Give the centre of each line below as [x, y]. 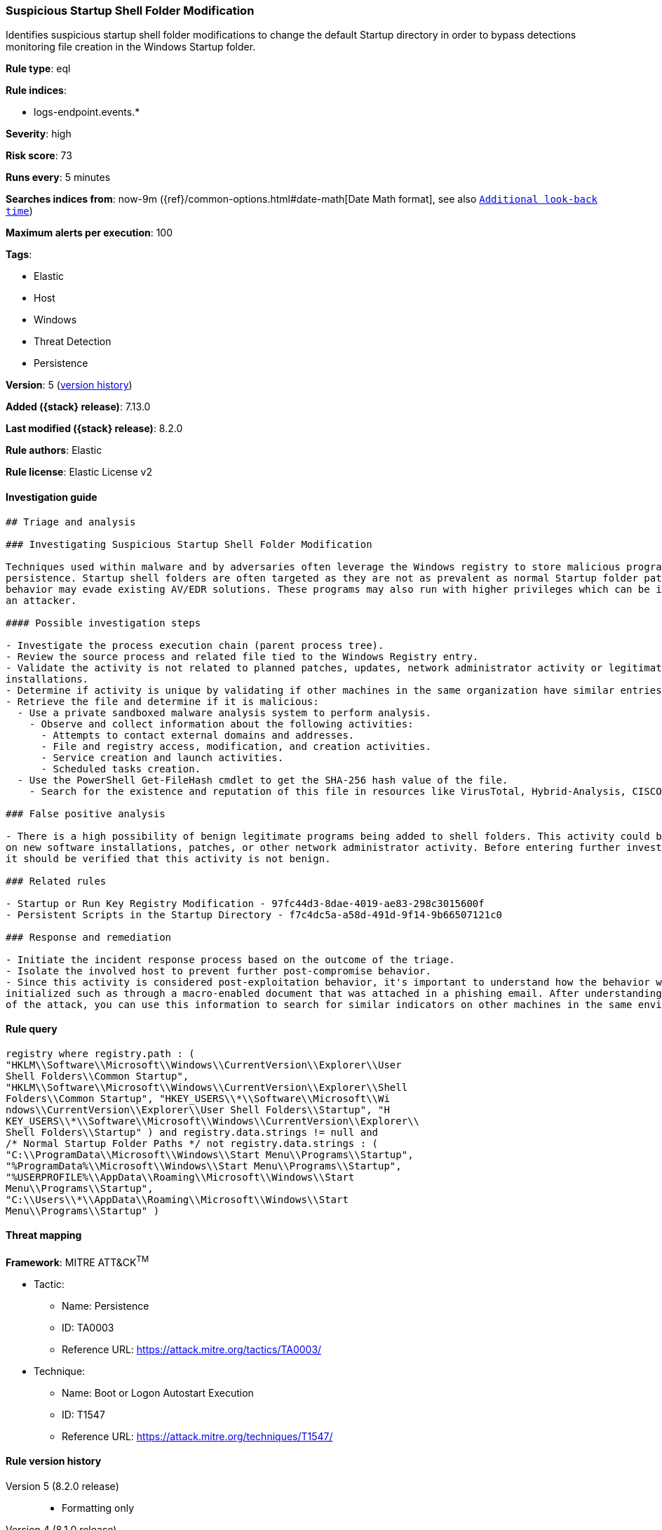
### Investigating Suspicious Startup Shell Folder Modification [189, 544]
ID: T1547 [83, 1414]
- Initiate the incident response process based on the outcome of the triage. [230, 959]
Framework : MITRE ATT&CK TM [77, 1261]
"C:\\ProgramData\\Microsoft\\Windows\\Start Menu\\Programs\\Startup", [210, 1154]
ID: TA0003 [88, 1327]
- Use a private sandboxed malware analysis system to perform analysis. [224, 712]
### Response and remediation [89, 937]
